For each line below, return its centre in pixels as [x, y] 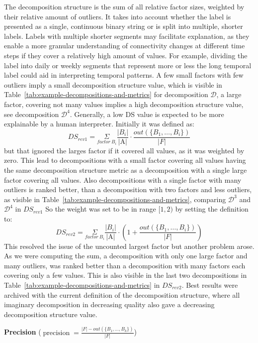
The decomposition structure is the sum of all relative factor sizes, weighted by [124, 6]
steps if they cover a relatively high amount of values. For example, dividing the [126, 55]
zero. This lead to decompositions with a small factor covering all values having [125, 160]
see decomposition [32, 114]
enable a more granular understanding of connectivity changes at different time [125, 46]
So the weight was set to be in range [101, 209]
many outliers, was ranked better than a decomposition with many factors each [125, 265]
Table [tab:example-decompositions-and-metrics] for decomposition [106, 94]
